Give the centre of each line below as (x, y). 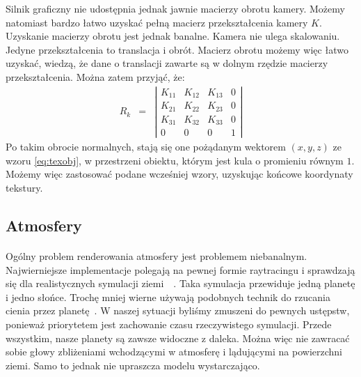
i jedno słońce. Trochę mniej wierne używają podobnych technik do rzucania (168, 297)
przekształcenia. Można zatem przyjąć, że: (95, 76)
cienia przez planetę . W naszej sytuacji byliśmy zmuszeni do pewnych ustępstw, (178, 310)
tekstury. (24, 188)
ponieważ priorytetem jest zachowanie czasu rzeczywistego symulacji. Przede (169, 324)
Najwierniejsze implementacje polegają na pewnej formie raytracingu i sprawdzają (180, 269)
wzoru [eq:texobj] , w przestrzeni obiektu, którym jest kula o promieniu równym (175, 160)
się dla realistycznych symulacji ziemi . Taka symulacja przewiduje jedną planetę (180, 283)
